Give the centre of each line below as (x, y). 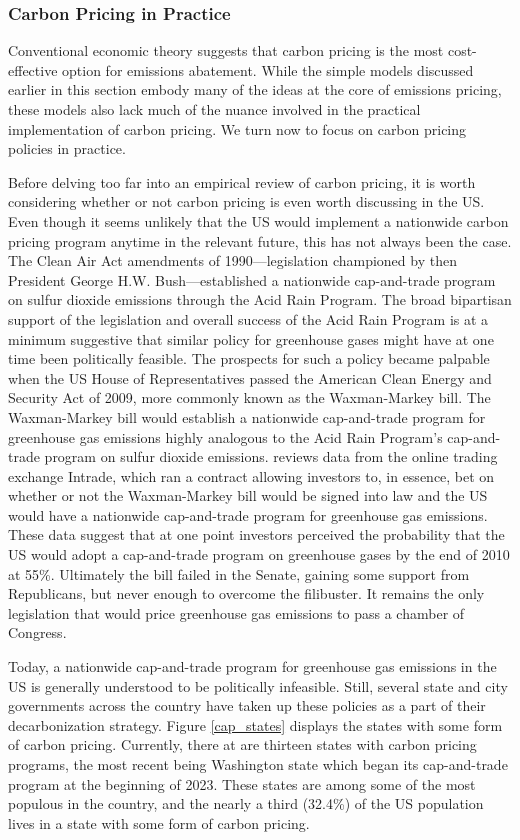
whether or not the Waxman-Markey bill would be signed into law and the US (248, 495)
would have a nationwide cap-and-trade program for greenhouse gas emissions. (248, 514)
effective (33, 69)
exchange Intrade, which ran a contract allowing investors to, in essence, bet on (251, 475)
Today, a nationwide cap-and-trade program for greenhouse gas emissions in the (252, 666)
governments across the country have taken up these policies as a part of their (247, 705)
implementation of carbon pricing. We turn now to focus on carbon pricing (237, 128)
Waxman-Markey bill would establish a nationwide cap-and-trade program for (247, 416)
